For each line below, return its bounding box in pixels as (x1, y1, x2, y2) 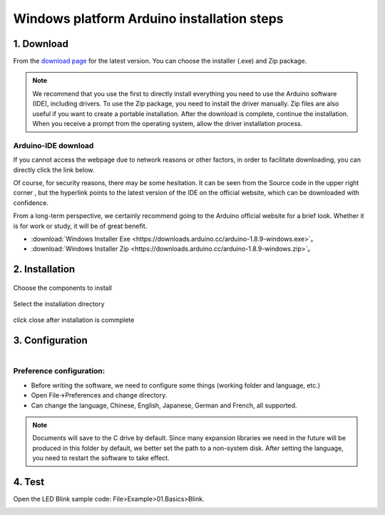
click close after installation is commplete (13, 316, 135, 324)
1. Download (13, 38, 69, 50)
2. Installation (13, 264, 76, 276)
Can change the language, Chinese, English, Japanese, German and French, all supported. (31, 401, 297, 410)
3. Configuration (13, 335, 88, 347)
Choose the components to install (13, 283, 112, 292)
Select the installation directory (13, 300, 105, 308)
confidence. (13, 198, 49, 207)
